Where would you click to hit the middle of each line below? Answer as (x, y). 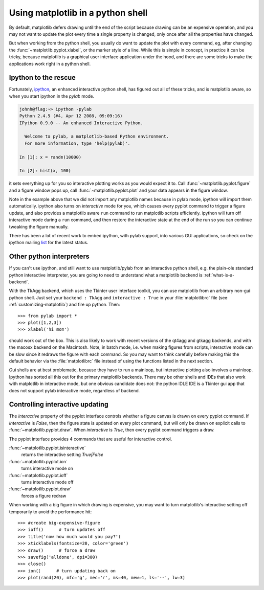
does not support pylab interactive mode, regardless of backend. (75, 390)
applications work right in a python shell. (50, 64)
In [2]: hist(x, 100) (45, 171)
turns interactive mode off (47, 482)
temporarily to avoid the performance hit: (50, 512)
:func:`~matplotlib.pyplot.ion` (38, 461)
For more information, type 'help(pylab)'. (77, 143)
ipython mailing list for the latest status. (49, 243)
